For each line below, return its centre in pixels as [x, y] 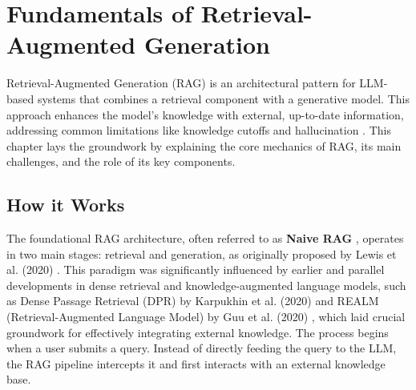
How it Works [66, 205]
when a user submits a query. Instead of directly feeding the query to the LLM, [202, 348]
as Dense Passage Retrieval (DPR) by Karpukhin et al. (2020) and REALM [193, 301]
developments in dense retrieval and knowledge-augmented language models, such [206, 285]
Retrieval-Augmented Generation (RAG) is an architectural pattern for [181, 83]
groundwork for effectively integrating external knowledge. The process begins [198, 332]
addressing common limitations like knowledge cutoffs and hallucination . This [199, 130]
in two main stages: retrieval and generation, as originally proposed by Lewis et [202, 253]
